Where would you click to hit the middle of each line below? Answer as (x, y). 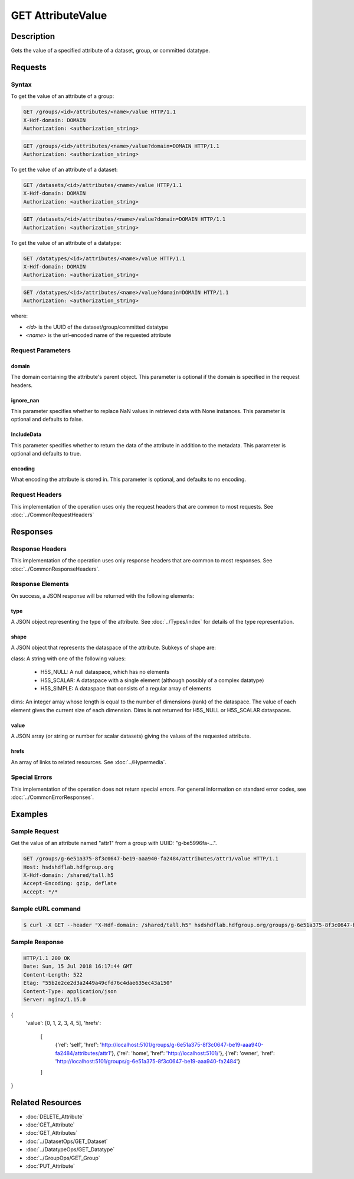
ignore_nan (25, 400)
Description (33, 36)
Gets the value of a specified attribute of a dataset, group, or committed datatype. (111, 51)
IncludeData (26, 434)
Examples (29, 814)
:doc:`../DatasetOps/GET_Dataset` (67, 1141)
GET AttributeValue (59, 15)
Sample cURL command (46, 909)
